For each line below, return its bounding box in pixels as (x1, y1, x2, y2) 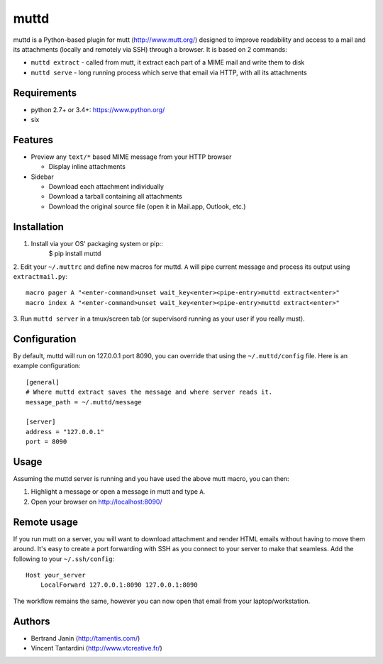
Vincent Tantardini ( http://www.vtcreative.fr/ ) (30, 644, 162, 652)
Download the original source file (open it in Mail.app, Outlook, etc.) (48, 202, 246, 211)
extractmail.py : (13, 272, 68, 280)
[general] (26, 378, 60, 386)
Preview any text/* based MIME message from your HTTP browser (30, 153, 232, 161)
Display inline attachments (48, 162, 126, 171)
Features (13, 133, 53, 145)
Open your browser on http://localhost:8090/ (30, 497, 162, 506)
